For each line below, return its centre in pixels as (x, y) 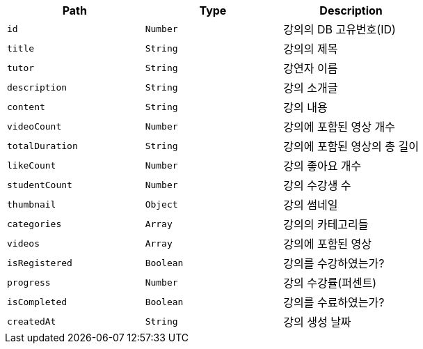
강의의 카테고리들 (326, 224)
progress (29, 282)
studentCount (40, 185)
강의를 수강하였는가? (334, 263)
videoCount (34, 126)
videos (23, 243)
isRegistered (40, 263)
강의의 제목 (311, 49)
